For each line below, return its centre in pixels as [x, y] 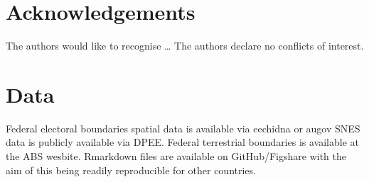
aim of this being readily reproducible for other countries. [131, 170]
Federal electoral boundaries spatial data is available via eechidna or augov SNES [183, 128]
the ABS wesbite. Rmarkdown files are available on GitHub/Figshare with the [176, 156]
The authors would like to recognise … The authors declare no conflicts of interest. [185, 46]
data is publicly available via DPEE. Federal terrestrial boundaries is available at [182, 142]
